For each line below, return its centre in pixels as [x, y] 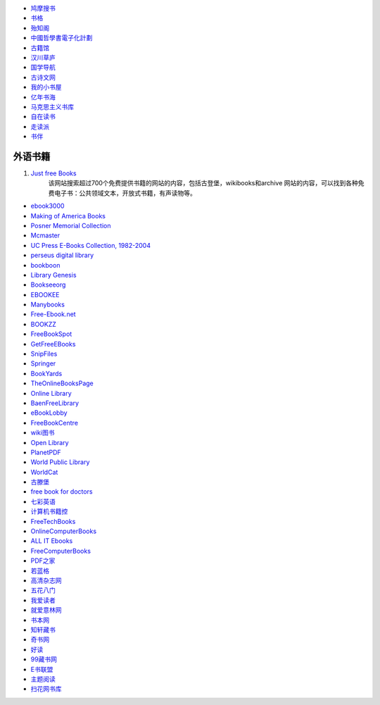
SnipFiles [44, 354]
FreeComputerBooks [61, 551]
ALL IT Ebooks [52, 541]
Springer [43, 363]
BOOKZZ [43, 324]
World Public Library [60, 462]
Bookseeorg [48, 285]
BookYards [46, 373]
